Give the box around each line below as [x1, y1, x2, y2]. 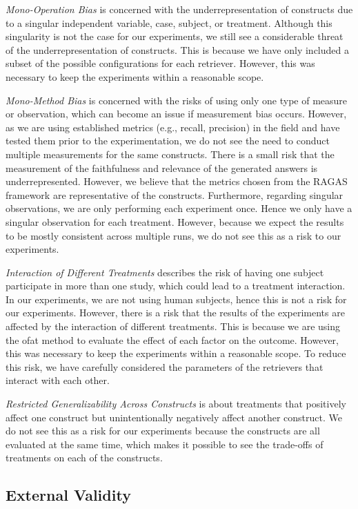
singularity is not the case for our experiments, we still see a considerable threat [6, 29, 344, 44]
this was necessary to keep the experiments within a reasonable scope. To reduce [6, 346, 346, 361]
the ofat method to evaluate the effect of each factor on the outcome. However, [6, 332, 339, 347]
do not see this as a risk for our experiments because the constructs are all [6, 423, 320, 438]
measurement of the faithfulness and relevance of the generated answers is [6, 160, 318, 175]
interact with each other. [6, 373, 110, 387]
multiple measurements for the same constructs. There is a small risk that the [6, 146, 335, 161]
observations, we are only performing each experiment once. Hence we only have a [6, 201, 352, 215]
